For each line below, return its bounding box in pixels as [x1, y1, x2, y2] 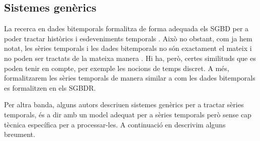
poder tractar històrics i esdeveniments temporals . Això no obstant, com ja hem [4, 33, 252, 43]
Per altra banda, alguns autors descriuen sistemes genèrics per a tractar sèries [4, 99, 244, 110]
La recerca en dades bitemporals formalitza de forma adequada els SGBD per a [4, 23, 249, 34]
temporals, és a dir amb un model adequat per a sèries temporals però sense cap [4, 109, 251, 119]
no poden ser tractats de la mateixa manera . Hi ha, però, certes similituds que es [4, 52, 256, 63]
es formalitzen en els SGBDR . [4, 82, 96, 93]
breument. [4, 129, 35, 139]
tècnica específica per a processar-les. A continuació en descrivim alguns [4, 119, 226, 129]
